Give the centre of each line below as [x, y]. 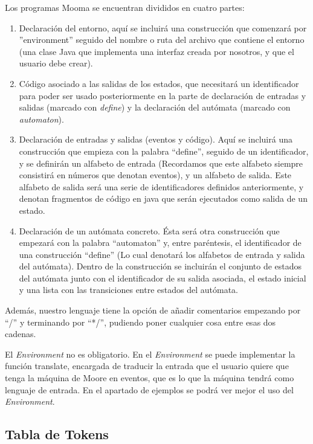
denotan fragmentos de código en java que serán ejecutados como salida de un [163, 198]
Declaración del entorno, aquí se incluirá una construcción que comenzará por [163, 27]
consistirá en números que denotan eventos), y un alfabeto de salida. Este [155, 175]
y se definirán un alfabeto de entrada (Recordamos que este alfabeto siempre [161, 163]
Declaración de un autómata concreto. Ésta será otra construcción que [149, 230]
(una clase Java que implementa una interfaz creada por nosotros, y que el [156, 51]
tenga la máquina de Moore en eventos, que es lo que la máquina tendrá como [150, 378]
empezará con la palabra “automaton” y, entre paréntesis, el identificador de [160, 243]
